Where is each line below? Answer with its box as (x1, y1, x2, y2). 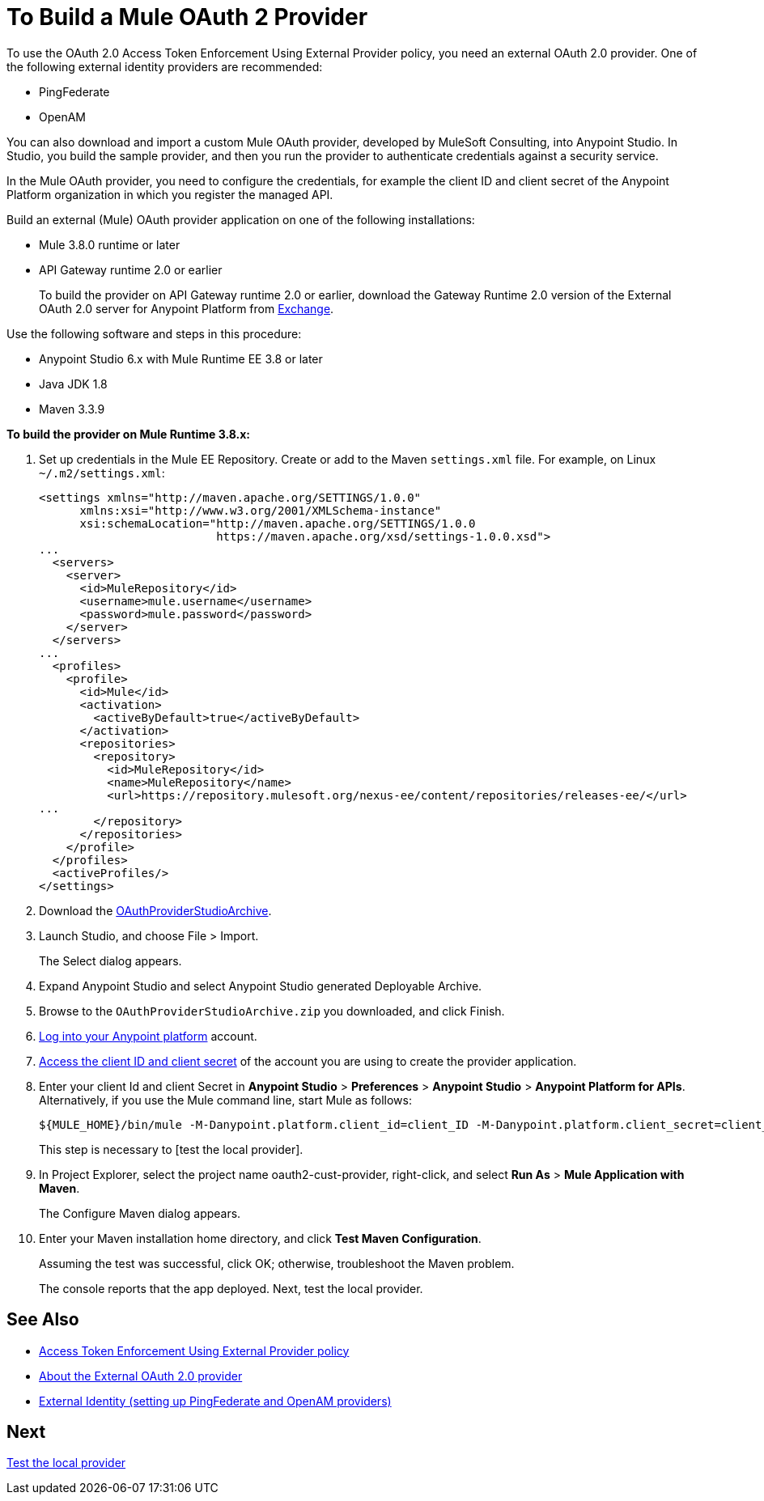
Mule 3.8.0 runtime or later (39, 237, 180, 252)
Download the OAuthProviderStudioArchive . (39, 903, 272, 918)
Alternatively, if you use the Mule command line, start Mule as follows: (39, 1092, 412, 1107)
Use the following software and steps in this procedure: (6, 326, 302, 341)
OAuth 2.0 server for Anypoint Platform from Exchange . (39, 301, 334, 316)
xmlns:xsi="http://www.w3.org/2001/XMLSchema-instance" (79, 503, 442, 517)
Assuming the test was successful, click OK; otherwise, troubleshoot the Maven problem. (39, 1256, 515, 1270)
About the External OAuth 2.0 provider (39, 1368, 243, 1383)
